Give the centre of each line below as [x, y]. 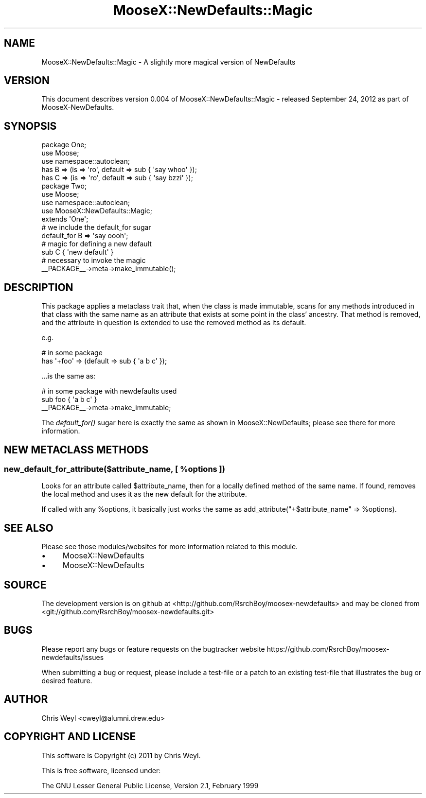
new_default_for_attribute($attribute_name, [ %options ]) [115, 469]
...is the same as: [69, 376]
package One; [64, 145]
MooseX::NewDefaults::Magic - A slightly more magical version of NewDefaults [169, 62]
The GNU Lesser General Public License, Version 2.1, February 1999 [150, 785]
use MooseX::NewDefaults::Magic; [97, 211]
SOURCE [25, 585]
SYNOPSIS [30, 126]
